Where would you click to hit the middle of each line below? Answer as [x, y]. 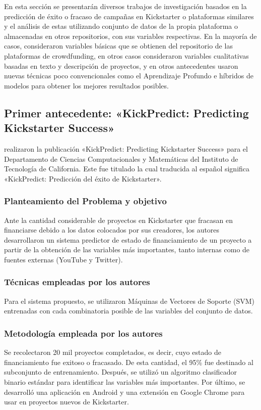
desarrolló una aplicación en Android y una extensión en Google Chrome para [124, 392]
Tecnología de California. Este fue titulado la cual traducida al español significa [127, 169]
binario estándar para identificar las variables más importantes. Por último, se [125, 381]
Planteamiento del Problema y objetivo [85, 201]
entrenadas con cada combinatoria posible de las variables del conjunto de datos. [128, 311]
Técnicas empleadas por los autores [77, 282]
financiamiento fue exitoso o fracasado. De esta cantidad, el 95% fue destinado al [129, 362]
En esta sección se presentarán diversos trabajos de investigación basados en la [125, 6]
